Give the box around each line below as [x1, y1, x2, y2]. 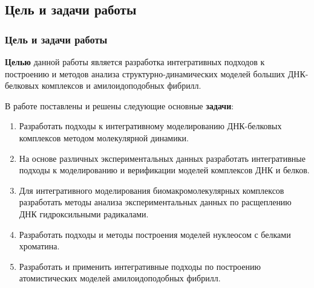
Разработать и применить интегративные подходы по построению [19, 260, 261, 272]
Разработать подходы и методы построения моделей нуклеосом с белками [19, 228, 291, 240]
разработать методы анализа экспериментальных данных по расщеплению [19, 196, 292, 208]
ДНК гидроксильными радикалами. [19, 207, 149, 220]
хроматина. [19, 240, 60, 252]
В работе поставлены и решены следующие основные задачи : [5, 99, 234, 112]
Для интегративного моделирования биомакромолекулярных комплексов [19, 184, 284, 196]
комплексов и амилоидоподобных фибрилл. [41, 79, 201, 92]
